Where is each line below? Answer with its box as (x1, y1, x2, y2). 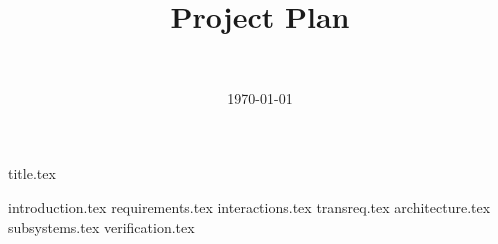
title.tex (8, 163, 56, 184)
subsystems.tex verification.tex (8, 216, 195, 237)
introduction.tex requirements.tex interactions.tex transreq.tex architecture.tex (8, 196, 491, 217)
